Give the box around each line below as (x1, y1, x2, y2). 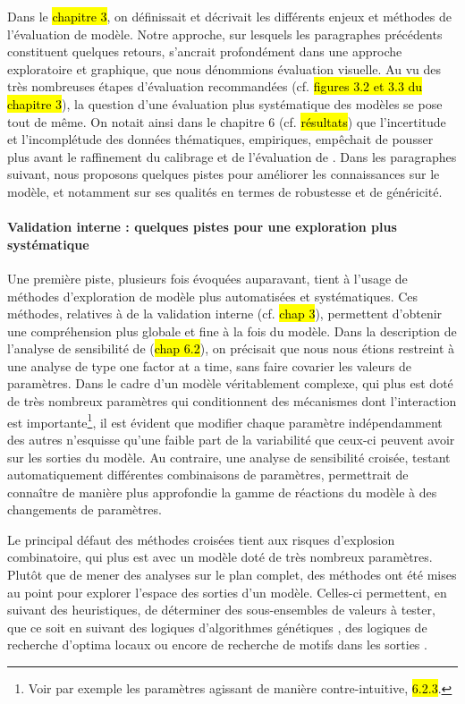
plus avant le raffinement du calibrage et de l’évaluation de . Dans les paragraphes (7, 147, 457, 165)
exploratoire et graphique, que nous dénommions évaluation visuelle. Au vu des (7, 59, 441, 78)
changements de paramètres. (7, 500, 162, 519)
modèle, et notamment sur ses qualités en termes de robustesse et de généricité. (7, 182, 443, 200)
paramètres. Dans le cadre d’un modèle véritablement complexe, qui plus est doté (7, 374, 453, 393)
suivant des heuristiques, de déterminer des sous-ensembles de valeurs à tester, (7, 600, 435, 619)
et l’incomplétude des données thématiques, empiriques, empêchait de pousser (7, 130, 434, 148)
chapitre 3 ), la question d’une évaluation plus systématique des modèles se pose (7, 94, 443, 113)
